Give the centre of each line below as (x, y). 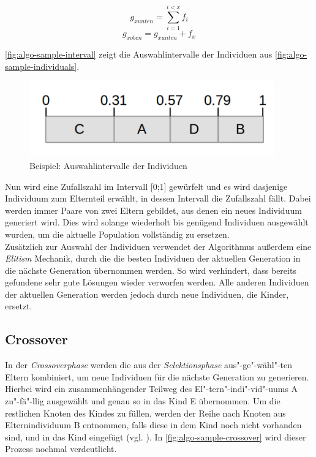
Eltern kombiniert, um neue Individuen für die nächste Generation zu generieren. (157, 376)
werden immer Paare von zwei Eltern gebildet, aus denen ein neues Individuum (153, 210)
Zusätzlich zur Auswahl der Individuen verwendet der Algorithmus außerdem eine (158, 246)
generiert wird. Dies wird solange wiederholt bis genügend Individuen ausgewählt (157, 222)
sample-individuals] (41, 66)
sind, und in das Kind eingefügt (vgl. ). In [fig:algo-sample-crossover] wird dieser (156, 436)
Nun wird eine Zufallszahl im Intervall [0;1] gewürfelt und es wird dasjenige (146, 186)
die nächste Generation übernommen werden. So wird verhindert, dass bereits (151, 270)
